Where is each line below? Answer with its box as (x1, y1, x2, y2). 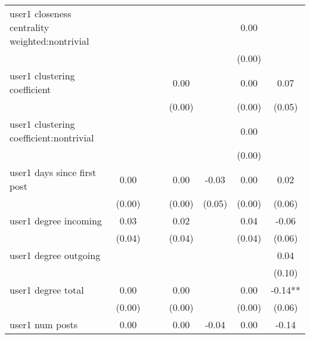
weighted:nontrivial (10, 34, 89, 48)
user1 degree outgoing (10, 248, 101, 262)
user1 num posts (10, 318, 78, 331)
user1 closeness (10, 7, 72, 20)
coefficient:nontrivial (10, 131, 94, 144)
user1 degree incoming (10, 214, 102, 227)
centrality (10, 20, 49, 34)
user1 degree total (10, 283, 84, 297)
